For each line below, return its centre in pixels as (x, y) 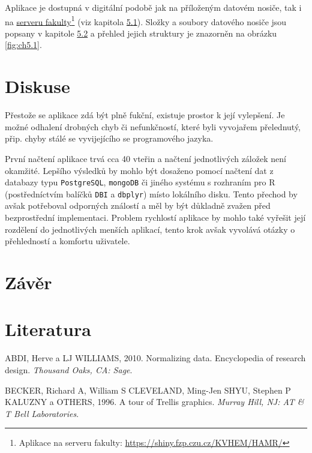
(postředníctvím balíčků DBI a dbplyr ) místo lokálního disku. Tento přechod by (151, 193)
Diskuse (37, 86)
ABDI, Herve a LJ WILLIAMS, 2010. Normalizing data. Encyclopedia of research (155, 358)
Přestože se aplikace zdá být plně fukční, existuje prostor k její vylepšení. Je (145, 115)
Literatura (48, 329)
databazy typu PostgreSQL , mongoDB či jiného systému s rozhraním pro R (140, 182)
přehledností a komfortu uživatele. (67, 241)
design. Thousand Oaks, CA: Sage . (69, 369)
